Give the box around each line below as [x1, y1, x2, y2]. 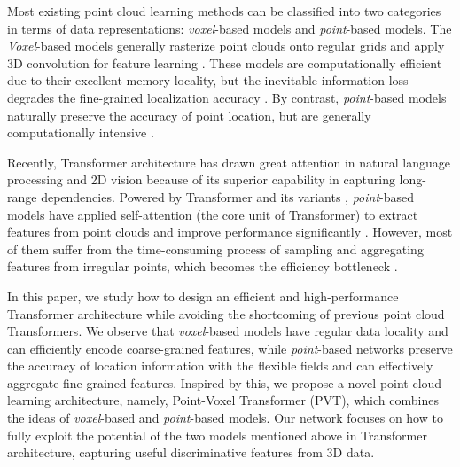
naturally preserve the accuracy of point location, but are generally [7, 105, 371, 124]
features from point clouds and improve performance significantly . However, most [7, 222, 453, 241]
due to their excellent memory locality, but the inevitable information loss [7, 71, 409, 90]
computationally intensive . [7, 123, 154, 142]
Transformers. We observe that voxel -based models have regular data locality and [7, 322, 448, 340]
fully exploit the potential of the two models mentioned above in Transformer [7, 425, 427, 444]
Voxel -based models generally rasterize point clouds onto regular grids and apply [7, 36, 445, 55]
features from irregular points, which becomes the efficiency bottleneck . [7, 257, 398, 276]
